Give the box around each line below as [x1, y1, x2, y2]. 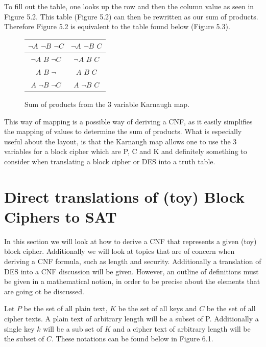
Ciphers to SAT [4, 206, 117, 227]
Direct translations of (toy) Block [4, 186, 245, 207]
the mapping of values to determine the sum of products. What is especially [4, 126, 242, 137]
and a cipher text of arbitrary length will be [113, 323, 251, 334]
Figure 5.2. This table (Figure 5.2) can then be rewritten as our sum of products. [4, 11, 258, 21]
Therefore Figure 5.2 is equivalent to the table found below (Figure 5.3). [4, 21, 230, 32]
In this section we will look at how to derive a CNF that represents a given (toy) [4, 235, 257, 246]
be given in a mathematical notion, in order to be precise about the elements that [4, 276, 260, 287]
